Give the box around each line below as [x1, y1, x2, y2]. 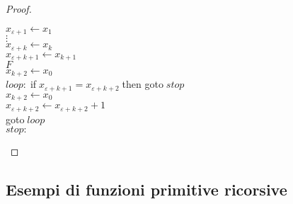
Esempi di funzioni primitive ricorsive [6, 178, 287, 200]
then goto [122, 76, 163, 91]
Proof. [6, 1, 32, 16]
